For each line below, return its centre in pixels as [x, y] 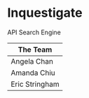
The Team [35, 49]
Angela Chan [32, 61]
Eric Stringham [35, 84]
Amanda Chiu [33, 73]
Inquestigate [45, 13]
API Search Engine [34, 32]
